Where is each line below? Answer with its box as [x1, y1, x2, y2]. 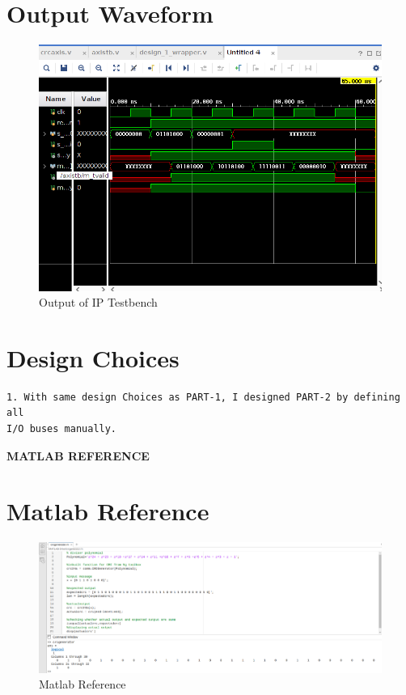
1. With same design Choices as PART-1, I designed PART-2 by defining [6, 391, 400, 403]
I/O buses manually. [6, 423, 117, 435]
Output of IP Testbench [39, 294, 158, 311]
